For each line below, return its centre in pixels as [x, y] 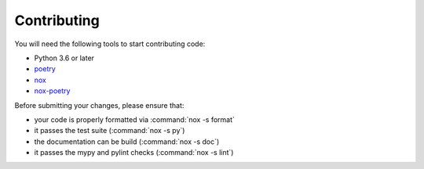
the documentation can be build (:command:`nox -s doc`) [127, 142]
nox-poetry [52, 91]
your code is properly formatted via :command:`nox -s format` [135, 119]
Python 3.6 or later [64, 58]
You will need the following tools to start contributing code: [110, 44]
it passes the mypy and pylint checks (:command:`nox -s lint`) [134, 153]
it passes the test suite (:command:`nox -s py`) [110, 131]
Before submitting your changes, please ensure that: [99, 105]
